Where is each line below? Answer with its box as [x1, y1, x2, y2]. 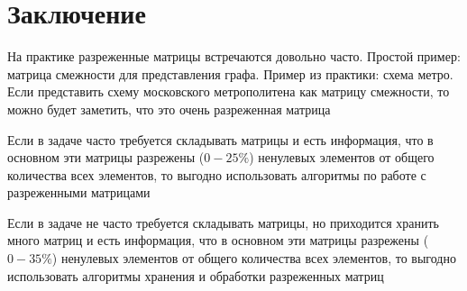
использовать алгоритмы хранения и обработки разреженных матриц [7, 266, 384, 285]
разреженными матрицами [7, 183, 151, 202]
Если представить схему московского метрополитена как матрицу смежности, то [7, 82, 450, 101]
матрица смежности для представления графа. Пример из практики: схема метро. [7, 64, 453, 83]
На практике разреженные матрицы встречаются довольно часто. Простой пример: [7, 47, 461, 66]
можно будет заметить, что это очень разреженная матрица [7, 99, 331, 118]
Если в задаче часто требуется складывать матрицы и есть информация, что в [7, 130, 434, 149]
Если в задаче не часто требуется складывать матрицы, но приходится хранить [7, 213, 439, 232]
